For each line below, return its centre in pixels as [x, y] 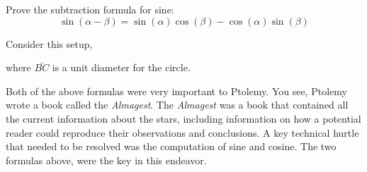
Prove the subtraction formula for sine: [90, 9]
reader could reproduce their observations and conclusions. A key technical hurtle [182, 132]
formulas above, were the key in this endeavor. [106, 160]
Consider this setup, [49, 43]
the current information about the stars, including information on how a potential [183, 118]
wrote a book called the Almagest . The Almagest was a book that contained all [177, 105]
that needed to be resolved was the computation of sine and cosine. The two [171, 146]
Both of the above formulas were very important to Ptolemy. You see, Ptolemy [176, 91]
